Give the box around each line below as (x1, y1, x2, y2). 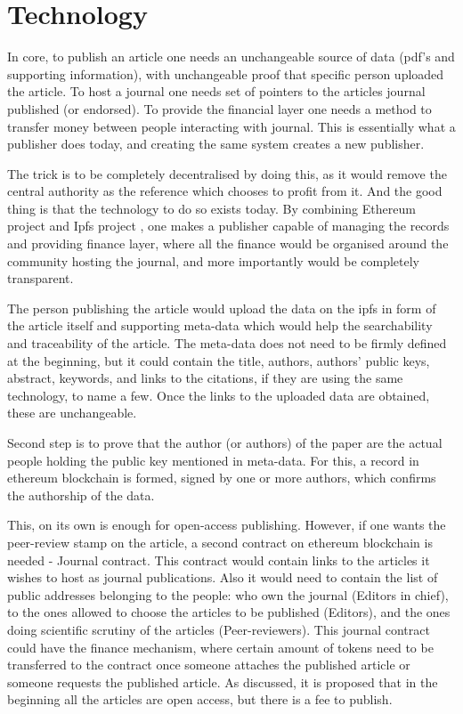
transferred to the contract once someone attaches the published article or (7, 655, 410, 674)
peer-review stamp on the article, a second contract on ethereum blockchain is (7, 532, 433, 551)
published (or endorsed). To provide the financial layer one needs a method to (7, 99, 432, 118)
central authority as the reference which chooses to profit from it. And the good (7, 182, 443, 200)
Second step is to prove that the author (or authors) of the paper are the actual (7, 434, 443, 451)
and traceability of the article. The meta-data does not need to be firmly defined (7, 334, 447, 353)
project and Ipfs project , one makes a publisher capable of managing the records (7, 216, 450, 235)
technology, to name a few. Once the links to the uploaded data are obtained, (7, 385, 430, 404)
